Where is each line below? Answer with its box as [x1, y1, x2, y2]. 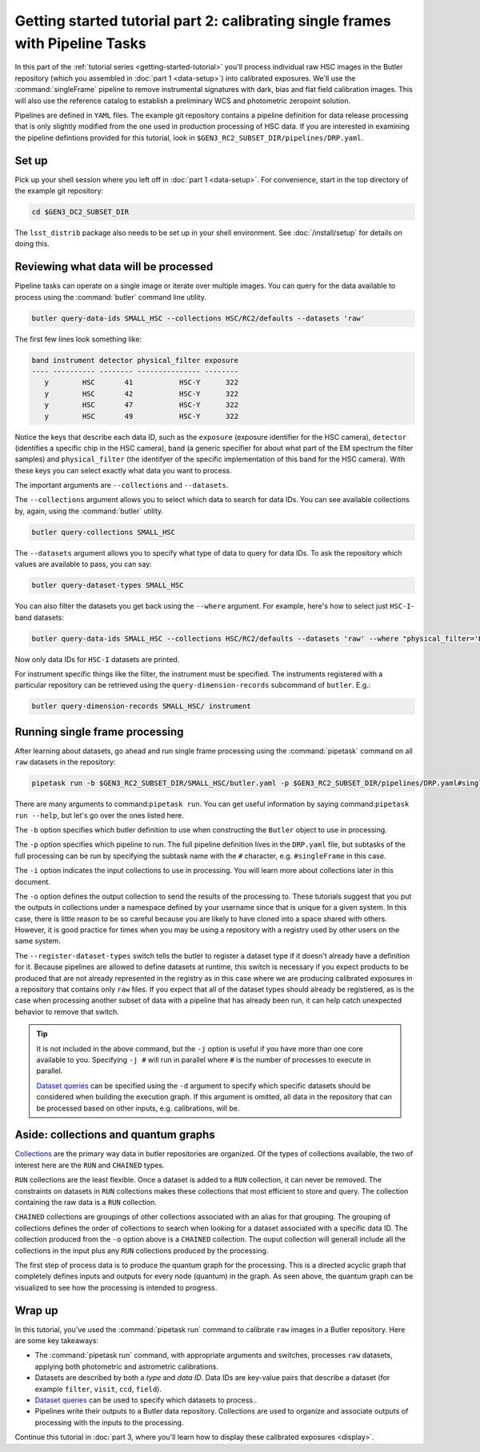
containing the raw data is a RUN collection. [14, 1198, 158, 1207]
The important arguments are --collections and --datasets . [14, 481, 229, 490]
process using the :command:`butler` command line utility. [14, 292, 207, 301]
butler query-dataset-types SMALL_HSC [31, 580, 184, 590]
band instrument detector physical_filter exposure [31, 356, 239, 365]
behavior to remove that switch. [14, 1007, 119, 1016]
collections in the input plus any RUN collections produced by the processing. [14, 1246, 269, 1255]
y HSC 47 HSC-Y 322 [44, 401, 239, 409]
